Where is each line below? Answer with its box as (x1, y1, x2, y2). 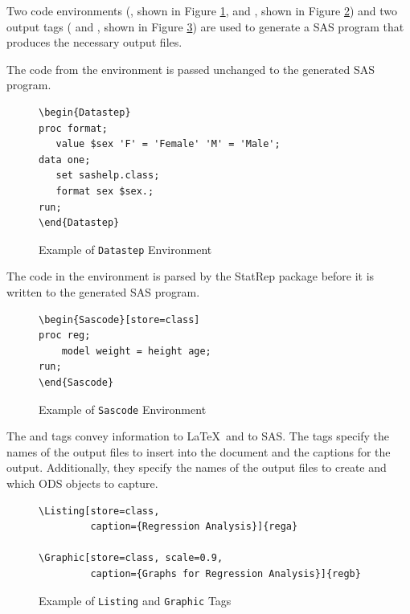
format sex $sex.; (55, 185, 154, 197)
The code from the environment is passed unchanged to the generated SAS (6, 60, 375, 77)
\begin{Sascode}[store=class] (39, 313, 200, 325)
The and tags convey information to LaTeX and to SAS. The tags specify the (6, 428, 390, 444)
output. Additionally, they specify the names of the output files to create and (6, 459, 387, 476)
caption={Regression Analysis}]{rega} (90, 521, 298, 533)
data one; (39, 153, 91, 166)
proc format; (39, 122, 108, 134)
